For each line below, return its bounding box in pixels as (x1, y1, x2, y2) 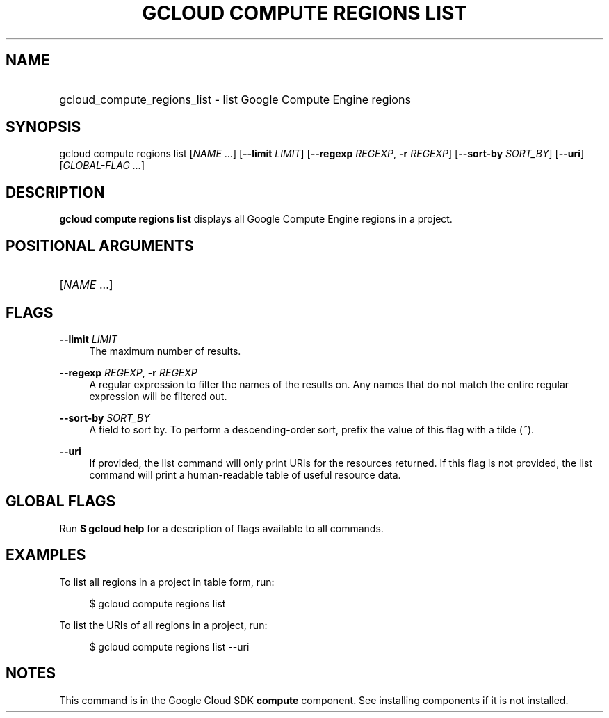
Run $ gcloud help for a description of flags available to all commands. (59, 522, 384, 534)
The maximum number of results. (89, 344, 241, 357)
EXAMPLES (6, 546, 86, 564)
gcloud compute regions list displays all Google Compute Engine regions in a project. (59, 213, 453, 225)
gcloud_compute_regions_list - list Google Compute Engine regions (59, 92, 411, 106)
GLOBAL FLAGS (6, 493, 116, 511)
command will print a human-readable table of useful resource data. (89, 468, 401, 481)
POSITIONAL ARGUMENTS (6, 237, 194, 255)
